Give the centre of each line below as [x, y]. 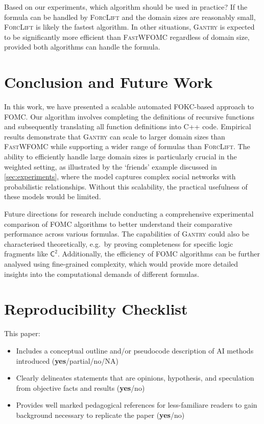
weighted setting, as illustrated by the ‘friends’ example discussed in [111, 166]
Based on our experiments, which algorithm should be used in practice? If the [126, 7]
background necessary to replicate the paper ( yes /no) [100, 415]
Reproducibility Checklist [96, 309]
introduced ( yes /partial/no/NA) [67, 360]
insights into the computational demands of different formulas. [102, 274]
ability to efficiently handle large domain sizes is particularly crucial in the [121, 157]
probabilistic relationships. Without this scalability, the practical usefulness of [126, 186]
